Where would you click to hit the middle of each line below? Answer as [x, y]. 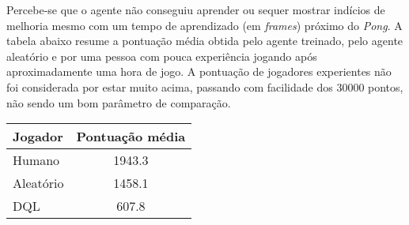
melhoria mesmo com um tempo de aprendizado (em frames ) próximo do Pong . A [204, 25]
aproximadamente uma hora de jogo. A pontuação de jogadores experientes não [199, 71]
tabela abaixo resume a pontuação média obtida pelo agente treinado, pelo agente [205, 41]
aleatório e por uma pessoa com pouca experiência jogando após [162, 56]
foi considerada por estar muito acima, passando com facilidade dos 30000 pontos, [205, 86]
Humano [36, 160]
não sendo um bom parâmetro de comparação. [119, 102]
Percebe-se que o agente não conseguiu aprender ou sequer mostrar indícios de [196, 9]
